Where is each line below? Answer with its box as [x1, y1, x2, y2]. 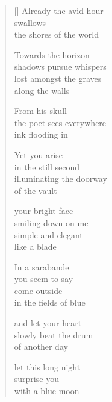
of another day [14, 340, 68, 353]
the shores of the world [14, 28, 99, 41]
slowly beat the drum [14, 328, 93, 341]
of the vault [14, 184, 57, 196]
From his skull [14, 104, 67, 117]
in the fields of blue [14, 296, 86, 309]
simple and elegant [14, 228, 83, 241]
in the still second [14, 160, 80, 173]
